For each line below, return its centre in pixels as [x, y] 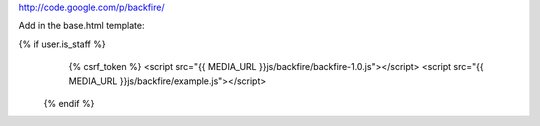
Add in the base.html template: [81, 26]
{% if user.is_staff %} [62, 44]
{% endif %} [69, 103]
